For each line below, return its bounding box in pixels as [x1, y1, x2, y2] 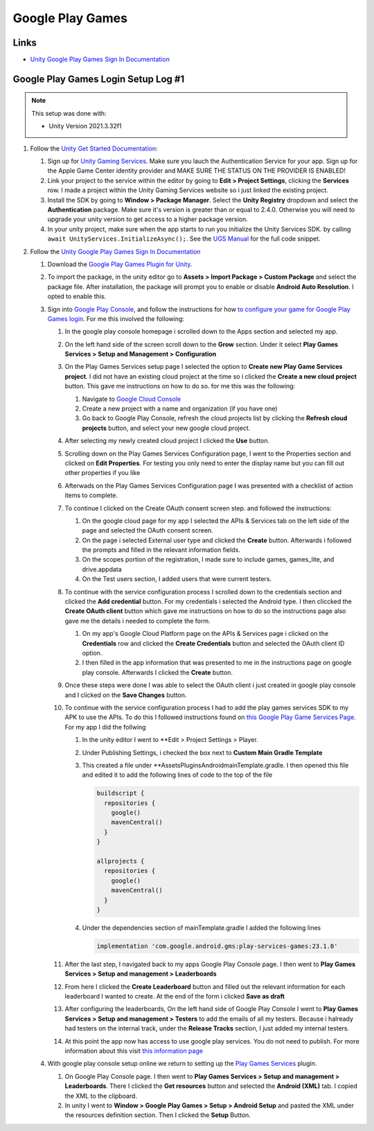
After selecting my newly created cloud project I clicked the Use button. [64, 437, 270, 445]
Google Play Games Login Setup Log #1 [12, 73, 185, 85]
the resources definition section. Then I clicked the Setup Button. [64, 1111, 251, 1119]
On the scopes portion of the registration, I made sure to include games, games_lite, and [82, 555, 335, 564]
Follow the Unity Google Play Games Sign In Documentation [30, 247, 201, 256]
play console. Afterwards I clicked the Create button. [82, 668, 233, 676]
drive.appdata [82, 565, 123, 573]
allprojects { [96, 857, 145, 865]
